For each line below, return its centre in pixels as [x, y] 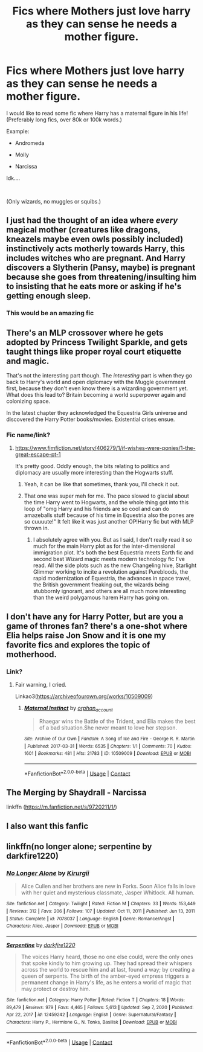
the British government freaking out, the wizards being [101, 585]
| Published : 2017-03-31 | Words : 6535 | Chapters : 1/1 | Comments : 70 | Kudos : [108, 746]
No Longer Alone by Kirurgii [48, 873]
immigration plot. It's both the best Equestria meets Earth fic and [113, 553]
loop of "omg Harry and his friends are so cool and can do [96, 509]
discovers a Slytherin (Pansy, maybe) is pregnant [101, 268]
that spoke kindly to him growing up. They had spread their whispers [106, 963]
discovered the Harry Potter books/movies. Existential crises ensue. [91, 419]
